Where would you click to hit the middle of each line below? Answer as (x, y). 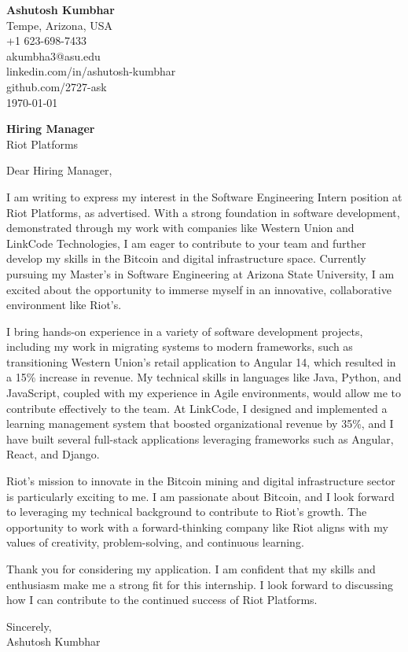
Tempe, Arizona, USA (59, 25)
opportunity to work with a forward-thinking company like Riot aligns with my (197, 527)
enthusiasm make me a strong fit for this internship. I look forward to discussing (200, 584)
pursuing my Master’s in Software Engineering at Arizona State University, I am (200, 273)
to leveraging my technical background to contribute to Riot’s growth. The (187, 512)
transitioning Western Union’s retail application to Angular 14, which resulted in (201, 361)
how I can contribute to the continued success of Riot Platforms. (162, 600)
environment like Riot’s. (64, 305)
